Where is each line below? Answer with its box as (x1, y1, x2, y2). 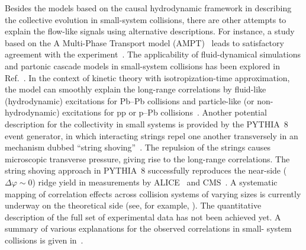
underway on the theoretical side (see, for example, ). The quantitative (5, 199, 262, 211)
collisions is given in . (5, 233, 83, 246)
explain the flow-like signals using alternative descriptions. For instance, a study (5, 25, 295, 37)
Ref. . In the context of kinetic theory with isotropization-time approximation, (5, 71, 290, 84)
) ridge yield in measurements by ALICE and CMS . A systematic (32, 175, 278, 188)
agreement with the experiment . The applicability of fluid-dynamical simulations (5, 48, 301, 60)
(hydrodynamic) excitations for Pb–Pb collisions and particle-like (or (5, 94, 255, 107)
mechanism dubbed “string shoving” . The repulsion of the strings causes (5, 141, 271, 153)
